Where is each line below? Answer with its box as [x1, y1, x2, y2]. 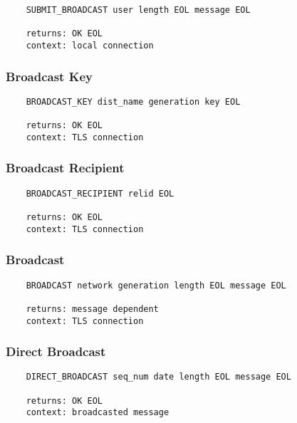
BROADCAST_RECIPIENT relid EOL [26, 188, 174, 199]
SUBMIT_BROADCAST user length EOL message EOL [26, 5, 251, 15]
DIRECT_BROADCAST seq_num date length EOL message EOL [26, 372, 291, 382]
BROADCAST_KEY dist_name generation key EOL [26, 96, 241, 107]
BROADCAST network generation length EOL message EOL [26, 280, 286, 291]
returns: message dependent [26, 303, 159, 314]
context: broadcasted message [26, 407, 170, 418]
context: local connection [26, 40, 154, 51]
